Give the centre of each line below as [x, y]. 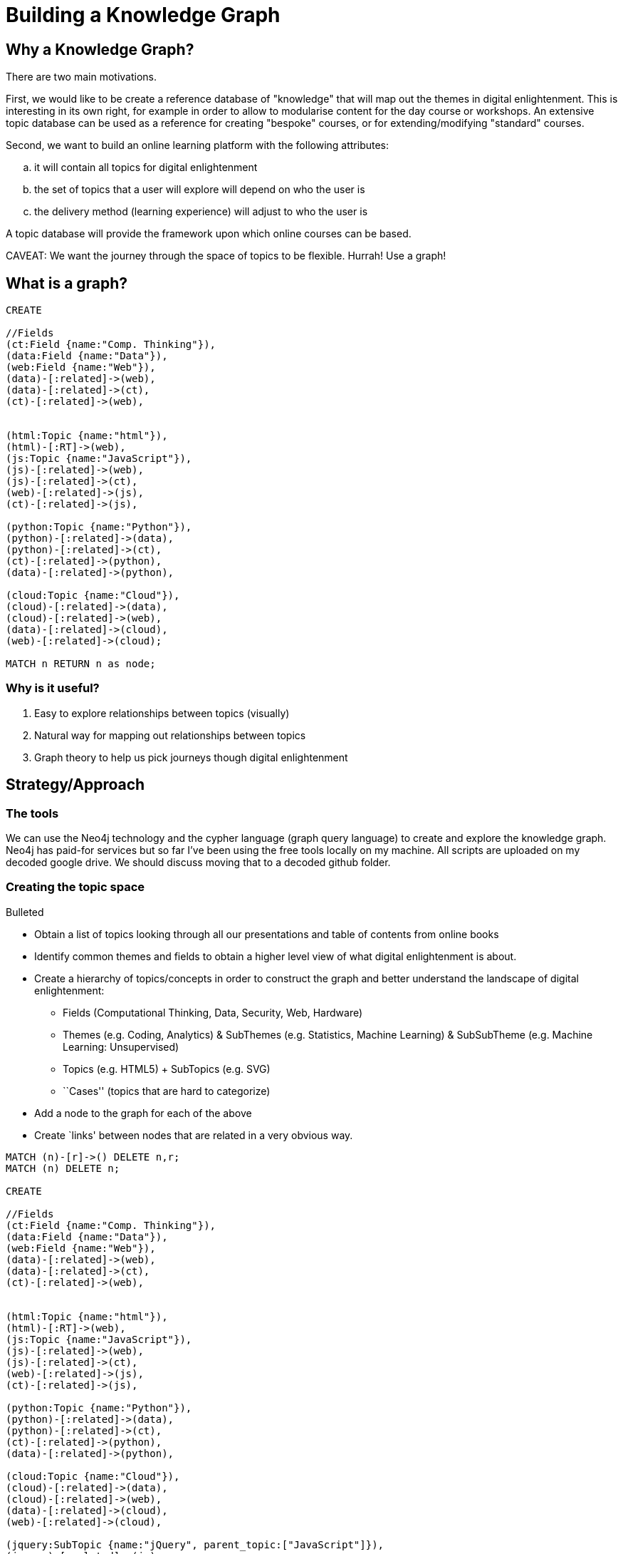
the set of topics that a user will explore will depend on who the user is [200, 190]
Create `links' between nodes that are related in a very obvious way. [194, 1135]
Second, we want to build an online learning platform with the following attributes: [198, 145]
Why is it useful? [53, 688]
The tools [32, 813]
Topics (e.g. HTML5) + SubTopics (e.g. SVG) [167, 1069]
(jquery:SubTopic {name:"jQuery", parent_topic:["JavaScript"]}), [195, 1544]
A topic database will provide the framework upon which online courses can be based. [209, 234]
